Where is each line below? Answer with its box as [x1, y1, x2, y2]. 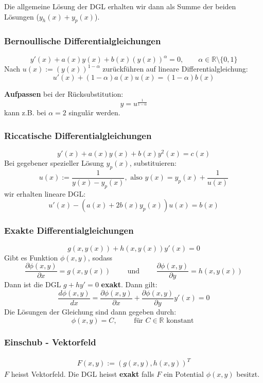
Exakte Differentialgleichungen [4, 224, 134, 237]
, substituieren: [129, 158, 177, 168]
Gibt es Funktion [4, 252, 58, 263]
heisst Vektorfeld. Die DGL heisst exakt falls [11, 369, 154, 379]
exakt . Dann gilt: [101, 279, 157, 290]
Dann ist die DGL [4, 279, 61, 290]
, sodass [87, 252, 113, 263]
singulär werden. [68, 107, 120, 118]
